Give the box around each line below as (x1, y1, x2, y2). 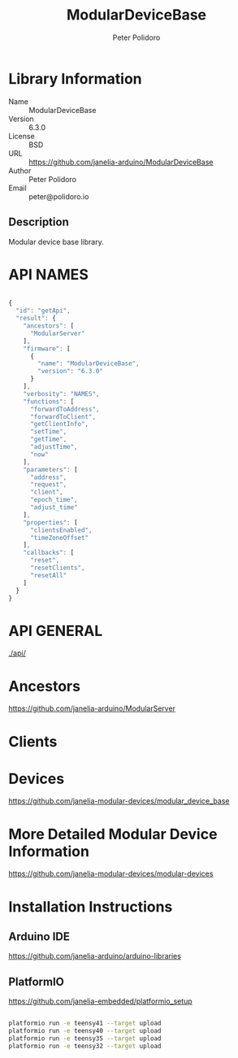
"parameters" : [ (23, 465, 79, 473)
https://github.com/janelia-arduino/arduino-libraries (8, 951, 181, 961)
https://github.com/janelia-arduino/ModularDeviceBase (28, 157, 214, 167)
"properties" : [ (23, 518, 79, 526)
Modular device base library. (8, 237, 104, 246)
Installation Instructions (8, 897, 173, 916)
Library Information (8, 69, 142, 88)
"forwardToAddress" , (29, 405, 100, 413)
